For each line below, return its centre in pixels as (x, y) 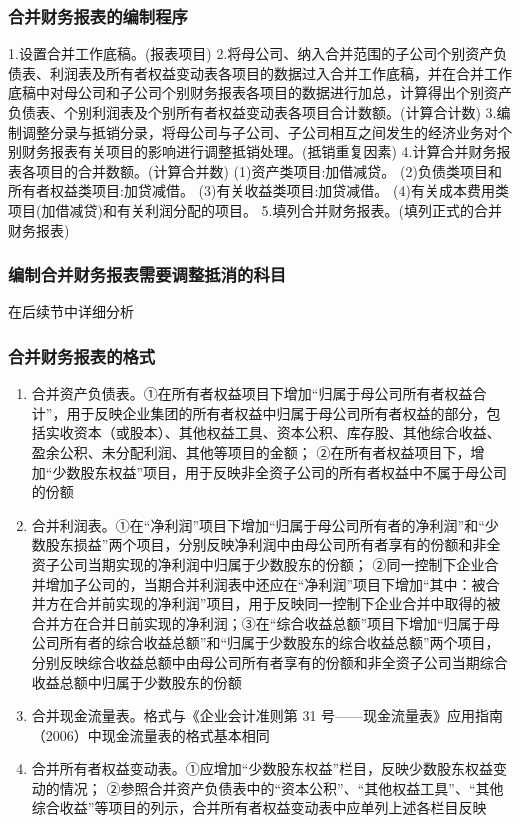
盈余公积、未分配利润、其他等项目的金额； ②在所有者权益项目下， (251, 451)
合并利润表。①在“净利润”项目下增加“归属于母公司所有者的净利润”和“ (258, 524)
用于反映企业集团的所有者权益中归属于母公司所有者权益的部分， (276, 412)
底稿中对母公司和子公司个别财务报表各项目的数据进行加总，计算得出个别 (246, 92)
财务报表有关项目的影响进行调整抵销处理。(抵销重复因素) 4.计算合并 (245, 151)
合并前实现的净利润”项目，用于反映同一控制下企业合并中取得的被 (287, 603)
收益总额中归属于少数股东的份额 (136, 681)
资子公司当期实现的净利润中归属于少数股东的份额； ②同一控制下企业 (258, 563)
